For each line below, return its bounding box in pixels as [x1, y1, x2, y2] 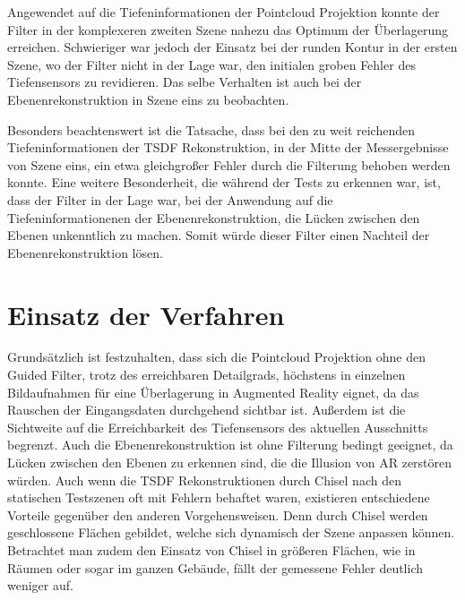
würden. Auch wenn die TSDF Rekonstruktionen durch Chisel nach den [7, 470, 401, 489]
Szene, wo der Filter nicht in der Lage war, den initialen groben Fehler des [7, 55, 416, 73]
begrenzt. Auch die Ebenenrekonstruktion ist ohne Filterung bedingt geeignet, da [7, 435, 453, 454]
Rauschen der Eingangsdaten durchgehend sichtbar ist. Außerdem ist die [7, 400, 406, 419]
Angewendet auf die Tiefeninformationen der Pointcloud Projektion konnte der [7, 3, 440, 21]
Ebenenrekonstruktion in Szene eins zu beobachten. [7, 90, 289, 108]
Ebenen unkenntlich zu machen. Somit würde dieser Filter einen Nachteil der [7, 226, 430, 244]
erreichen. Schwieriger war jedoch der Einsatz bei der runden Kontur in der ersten [7, 38, 458, 56]
